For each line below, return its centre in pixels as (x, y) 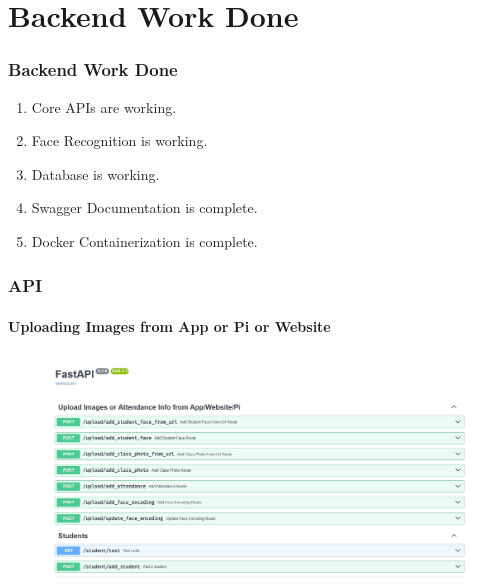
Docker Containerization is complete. (144, 240)
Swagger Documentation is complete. (144, 207)
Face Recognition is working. (119, 140)
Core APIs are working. (104, 106)
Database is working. (95, 173)
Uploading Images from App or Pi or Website (169, 326)
